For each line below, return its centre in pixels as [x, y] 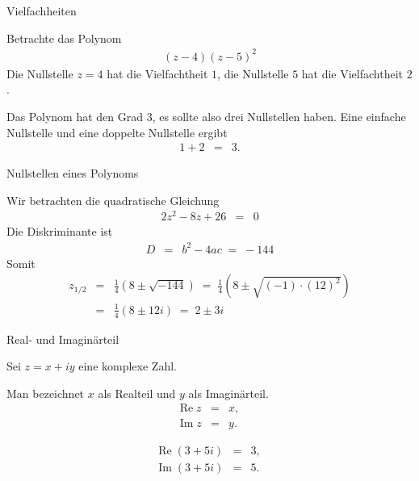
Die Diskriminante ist [60, 231]
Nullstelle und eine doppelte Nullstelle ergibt [117, 132]
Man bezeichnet [46, 393]
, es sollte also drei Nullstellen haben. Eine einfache [279, 116]
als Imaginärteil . [228, 393]
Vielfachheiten [42, 10]
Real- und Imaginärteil [63, 339]
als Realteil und [137, 393]
